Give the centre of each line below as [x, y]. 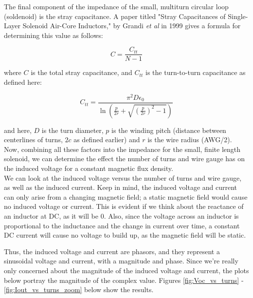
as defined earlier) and [107, 140]
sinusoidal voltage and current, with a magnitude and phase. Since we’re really [121, 261]
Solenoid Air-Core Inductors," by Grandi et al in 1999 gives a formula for [132, 26]
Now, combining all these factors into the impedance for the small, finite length [122, 149]
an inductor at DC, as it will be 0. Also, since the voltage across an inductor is [121, 215]
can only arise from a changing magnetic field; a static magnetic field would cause [126, 196]
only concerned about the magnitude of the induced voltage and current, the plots [126, 270]
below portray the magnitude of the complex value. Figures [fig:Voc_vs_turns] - [124, 280]
